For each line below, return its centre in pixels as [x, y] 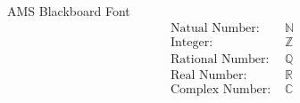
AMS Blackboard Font [69, 11]
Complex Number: [221, 89]
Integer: [192, 42]
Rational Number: [220, 59]
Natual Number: [215, 28]
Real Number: [209, 75]
